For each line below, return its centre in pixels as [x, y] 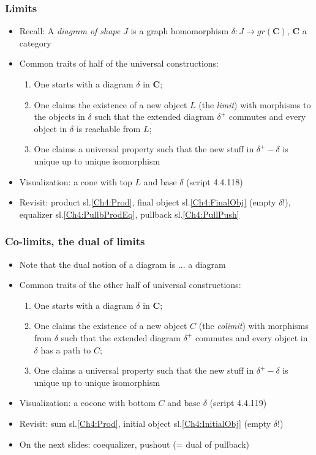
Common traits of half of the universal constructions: [119, 63]
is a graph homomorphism [180, 31]
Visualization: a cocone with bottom [87, 403]
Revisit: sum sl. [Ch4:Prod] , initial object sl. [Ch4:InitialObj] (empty [145, 423]
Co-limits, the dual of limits [75, 241]
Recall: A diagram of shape [70, 31]
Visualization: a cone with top [76, 181]
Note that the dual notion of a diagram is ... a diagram [122, 264]
